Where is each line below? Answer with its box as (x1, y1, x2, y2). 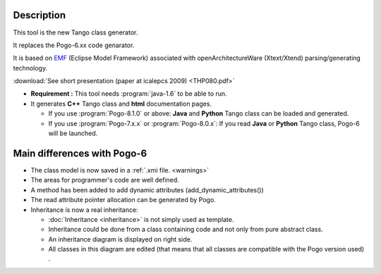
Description (13, 9, 66, 21)
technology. (13, 63, 48, 72)
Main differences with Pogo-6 (13, 147, 147, 159)
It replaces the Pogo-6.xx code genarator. (13, 41, 135, 49)
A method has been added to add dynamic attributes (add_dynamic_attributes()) (30, 185, 264, 194)
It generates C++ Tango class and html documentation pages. (30, 99, 212, 108)
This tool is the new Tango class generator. (13, 28, 138, 37)
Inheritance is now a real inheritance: (30, 205, 138, 214)
